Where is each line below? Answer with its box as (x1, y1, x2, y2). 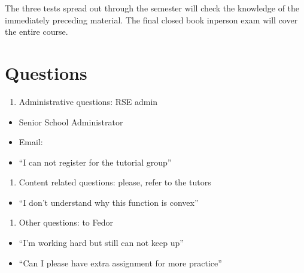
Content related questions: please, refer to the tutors (19, 176, 211, 188)
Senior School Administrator (19, 115, 123, 128)
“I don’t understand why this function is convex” (19, 196, 199, 208)
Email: (19, 136, 43, 148)
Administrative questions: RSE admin (19, 95, 158, 107)
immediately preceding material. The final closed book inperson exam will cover (5, 13, 298, 26)
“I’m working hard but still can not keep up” (19, 236, 184, 249)
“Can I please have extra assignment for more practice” (19, 256, 222, 269)
